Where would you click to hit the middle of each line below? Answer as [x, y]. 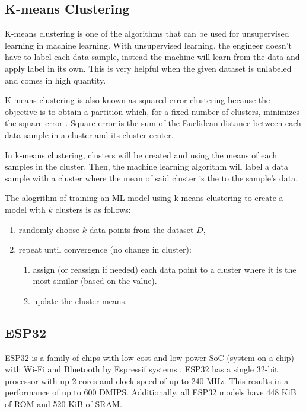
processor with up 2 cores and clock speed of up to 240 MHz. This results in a [147, 380]
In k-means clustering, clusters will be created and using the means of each [141, 154]
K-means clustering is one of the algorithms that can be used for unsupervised [147, 33]
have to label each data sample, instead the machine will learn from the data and [152, 57]
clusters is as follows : [93, 209]
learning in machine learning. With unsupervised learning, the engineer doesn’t [148, 45]
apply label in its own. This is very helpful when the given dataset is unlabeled [148, 68]
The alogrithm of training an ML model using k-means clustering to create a [144, 198]
